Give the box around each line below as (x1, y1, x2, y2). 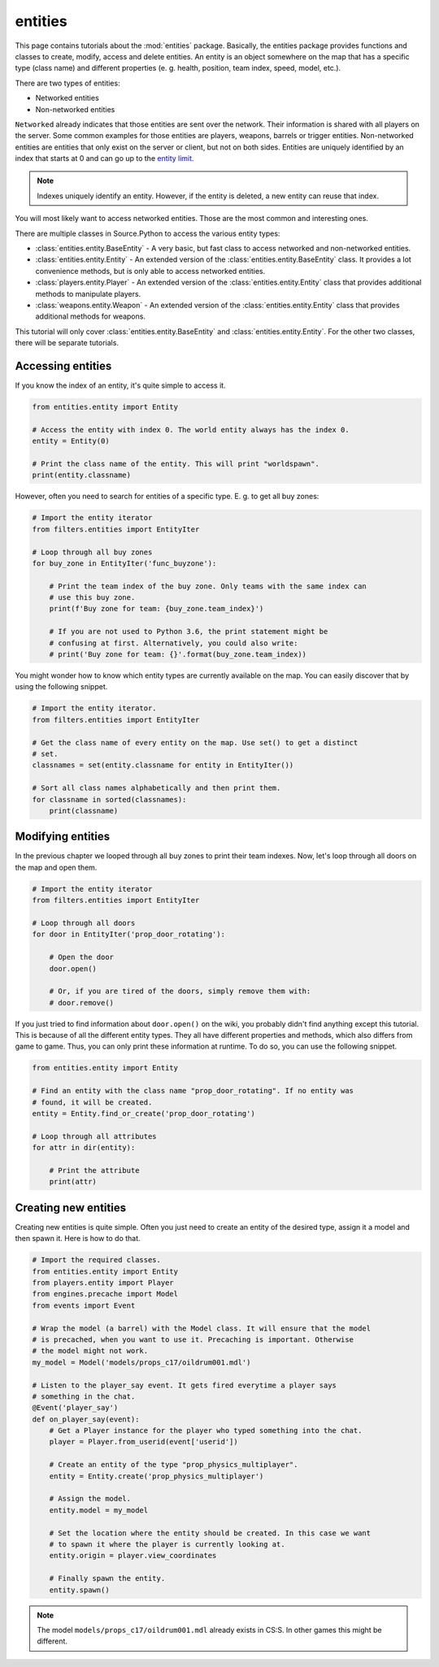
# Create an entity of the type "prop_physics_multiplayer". (49, 1460, 298, 1469)
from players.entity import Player (32, 1278, 174, 1287)
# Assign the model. (49, 1494, 132, 1504)
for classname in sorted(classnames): (32, 795, 187, 804)
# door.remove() (49, 998, 114, 1007)
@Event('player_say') (32, 1403, 119, 1413)
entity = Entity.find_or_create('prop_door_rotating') (32, 1109, 255, 1118)
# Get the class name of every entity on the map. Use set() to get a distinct (32, 738, 359, 747)
